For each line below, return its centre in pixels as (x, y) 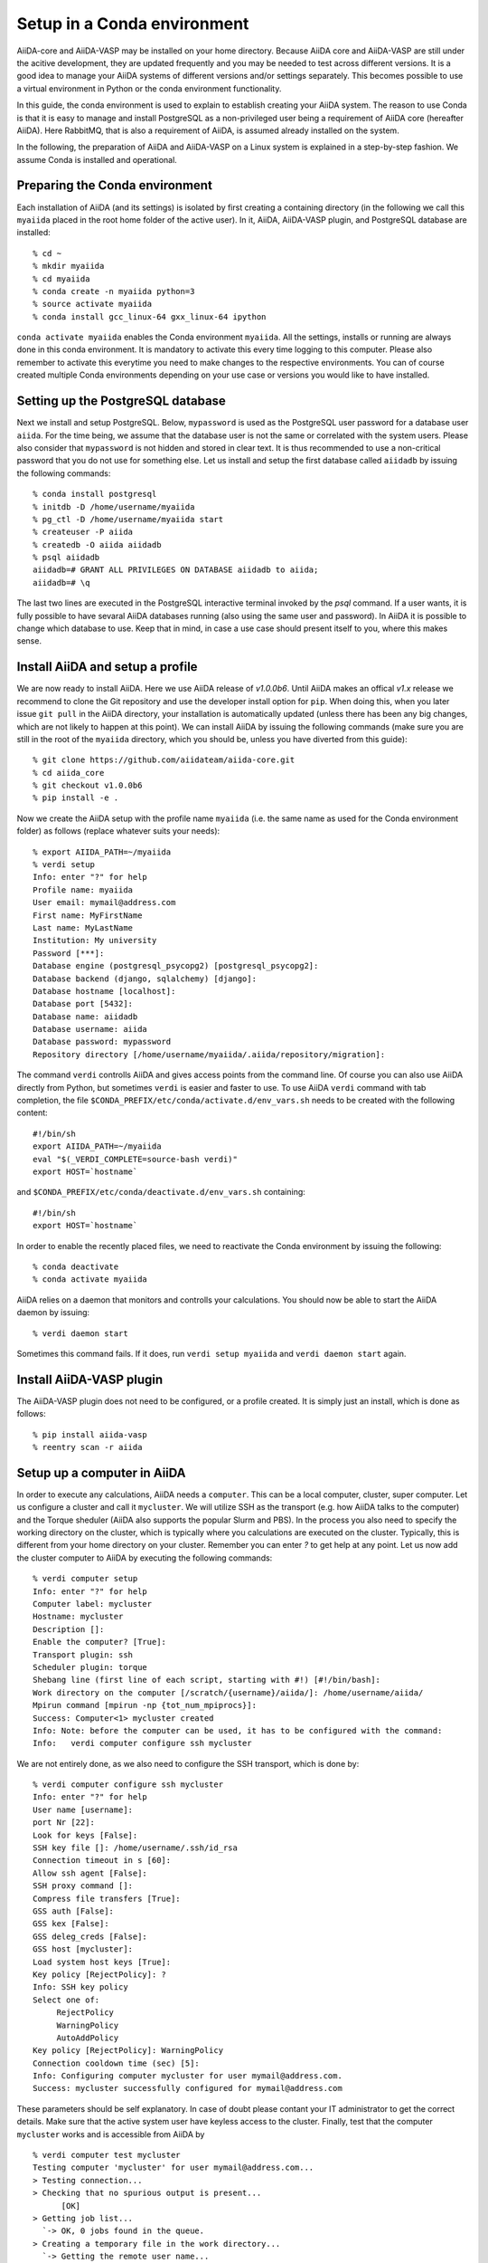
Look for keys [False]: (85, 1835)
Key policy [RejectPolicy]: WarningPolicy (128, 2051)
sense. (29, 641)
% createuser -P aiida (83, 532)
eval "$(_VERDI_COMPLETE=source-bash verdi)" (136, 1159)
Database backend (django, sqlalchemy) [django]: (145, 979)
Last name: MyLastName (83, 927)
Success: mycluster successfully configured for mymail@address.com (188, 2088)
